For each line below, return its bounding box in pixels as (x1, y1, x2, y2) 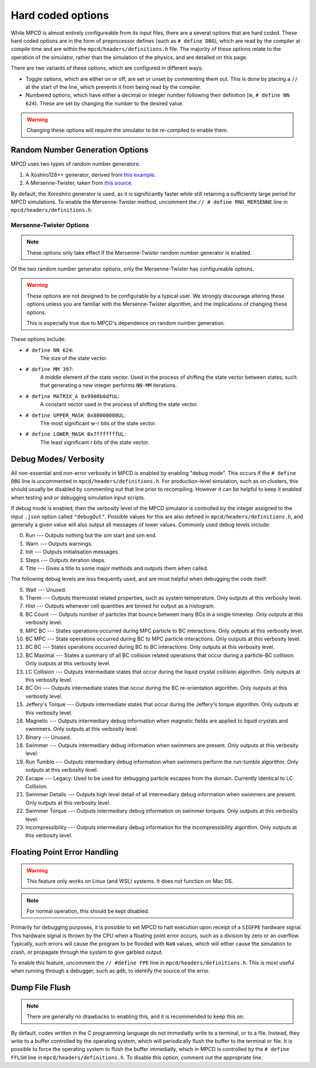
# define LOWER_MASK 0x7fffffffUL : (25, 430, 126, 437)
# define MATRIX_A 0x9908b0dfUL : (25, 392, 120, 399)
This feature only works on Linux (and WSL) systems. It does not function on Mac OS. (26, 878, 233, 885)
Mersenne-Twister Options (11, 221, 90, 230)
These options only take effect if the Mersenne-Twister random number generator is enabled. (26, 249, 252, 256)
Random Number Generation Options (11, 145, 149, 155)
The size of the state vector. (40, 355, 108, 362)
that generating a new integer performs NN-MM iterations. (40, 382, 177, 389)
